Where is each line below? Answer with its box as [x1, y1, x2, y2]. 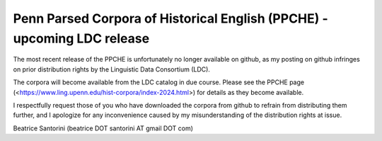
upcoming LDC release [13, 30, 150, 46]
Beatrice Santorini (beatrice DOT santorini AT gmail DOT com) [13, 124, 194, 132]
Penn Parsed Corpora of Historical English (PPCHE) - [13, 11, 328, 26]
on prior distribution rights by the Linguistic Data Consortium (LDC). [13, 64, 210, 74]
